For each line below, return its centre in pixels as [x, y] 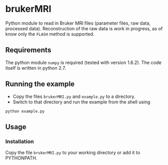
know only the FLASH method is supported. [50, 34]
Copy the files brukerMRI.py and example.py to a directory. [74, 96]
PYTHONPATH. [21, 158]
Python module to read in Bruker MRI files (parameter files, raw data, [78, 23]
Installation [20, 141]
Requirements [28, 50]
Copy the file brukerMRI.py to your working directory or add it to [73, 153]
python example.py [25, 111]
